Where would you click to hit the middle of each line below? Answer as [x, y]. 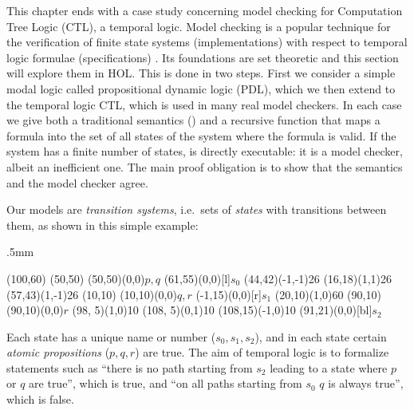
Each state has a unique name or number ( [111, 336]
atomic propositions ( [58, 352]
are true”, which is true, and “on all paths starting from [166, 383]
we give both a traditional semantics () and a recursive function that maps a [193, 120]
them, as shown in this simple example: [103, 225]
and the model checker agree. [77, 182]
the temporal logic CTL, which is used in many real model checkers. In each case [204, 104]
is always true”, [366, 383]
